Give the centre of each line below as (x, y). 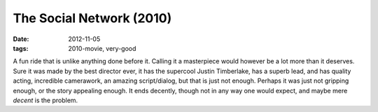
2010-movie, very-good (102, 48)
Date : (21, 39)
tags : (21, 48)
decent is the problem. (45, 100)
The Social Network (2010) (92, 18)
